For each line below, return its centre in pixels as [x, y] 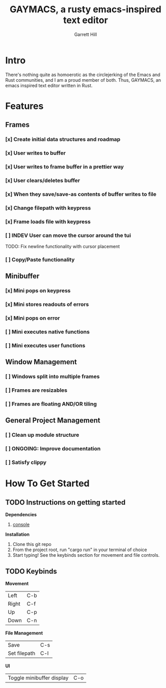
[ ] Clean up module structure [42, 435]
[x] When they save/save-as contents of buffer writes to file [81, 194]
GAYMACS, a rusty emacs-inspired [86, 9]
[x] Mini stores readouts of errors [47, 304]
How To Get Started [48, 483]
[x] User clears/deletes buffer [43, 180]
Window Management [41, 362]
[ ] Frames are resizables [36, 390]
